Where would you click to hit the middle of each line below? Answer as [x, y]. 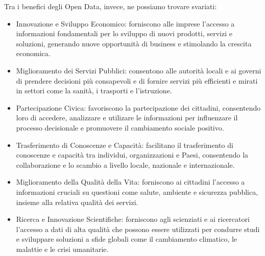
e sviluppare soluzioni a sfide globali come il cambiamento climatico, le [127, 239]
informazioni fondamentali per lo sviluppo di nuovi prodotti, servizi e [124, 33]
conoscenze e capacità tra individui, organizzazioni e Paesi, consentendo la [132, 155]
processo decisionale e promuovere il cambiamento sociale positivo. [120, 127]
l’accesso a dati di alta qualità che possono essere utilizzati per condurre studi [138, 229]
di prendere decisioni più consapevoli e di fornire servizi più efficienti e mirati [137, 80]
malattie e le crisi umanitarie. [62, 249]
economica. [33, 53]
